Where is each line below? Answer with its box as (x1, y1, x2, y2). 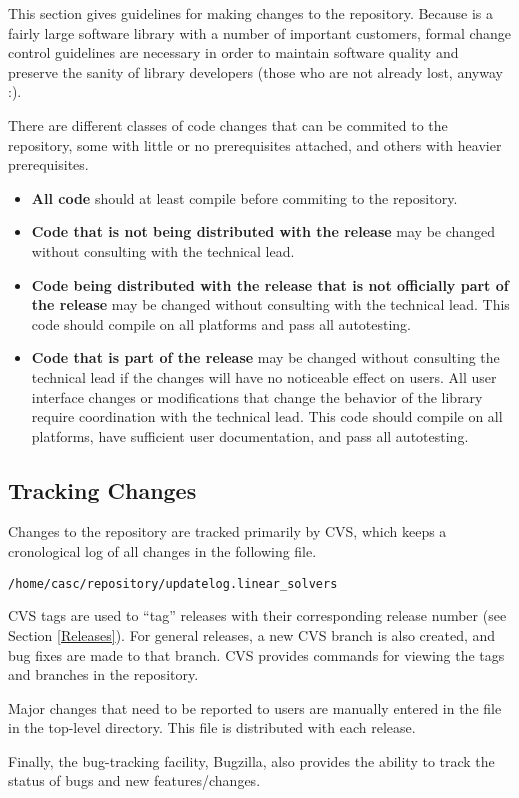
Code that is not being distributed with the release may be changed (31, 221, 496, 242)
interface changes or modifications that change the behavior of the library (31, 386, 483, 407)
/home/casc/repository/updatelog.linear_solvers (8, 576, 338, 591)
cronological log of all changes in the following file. (8, 541, 317, 562)
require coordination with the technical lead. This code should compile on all (31, 406, 503, 427)
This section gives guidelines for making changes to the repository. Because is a (8, 3, 494, 23)
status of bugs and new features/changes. (8, 770, 261, 791)
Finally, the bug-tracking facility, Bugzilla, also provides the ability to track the (8, 750, 495, 771)
